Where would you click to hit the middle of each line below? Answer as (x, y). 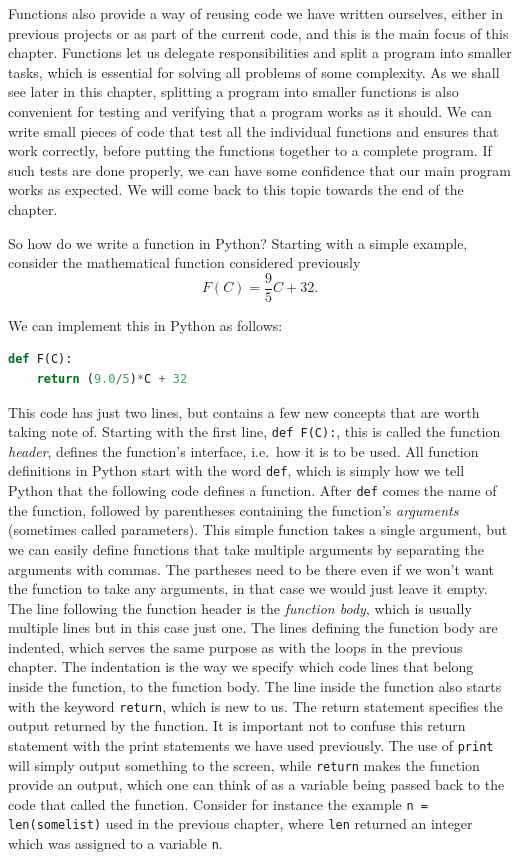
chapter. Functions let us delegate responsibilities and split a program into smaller (260, 52)
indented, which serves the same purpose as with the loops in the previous (235, 646)
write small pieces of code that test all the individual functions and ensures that (253, 130)
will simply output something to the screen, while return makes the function (244, 764)
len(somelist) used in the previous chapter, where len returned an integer (240, 823)
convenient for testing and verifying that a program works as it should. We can (250, 110)
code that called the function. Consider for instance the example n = (218, 803)
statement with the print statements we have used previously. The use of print (251, 744)
